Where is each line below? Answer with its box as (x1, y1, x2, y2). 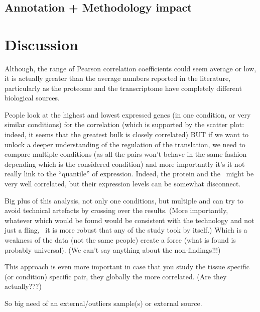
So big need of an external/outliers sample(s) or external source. (5, 297, 202, 308)
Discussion (5, 34, 78, 54)
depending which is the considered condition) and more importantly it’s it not (5, 158, 245, 169)
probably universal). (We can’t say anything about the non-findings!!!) (5, 244, 221, 255)
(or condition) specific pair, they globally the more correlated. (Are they (5, 271, 227, 281)
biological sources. (5, 92, 60, 103)
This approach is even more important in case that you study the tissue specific (5, 261, 249, 272)
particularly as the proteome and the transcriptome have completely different (5, 82, 242, 93)
